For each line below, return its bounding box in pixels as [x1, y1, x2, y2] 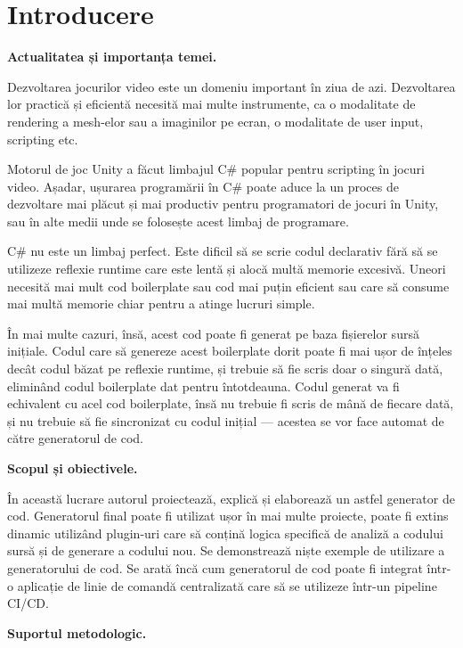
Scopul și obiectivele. [7, 459, 138, 477]
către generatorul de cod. [7, 429, 143, 447]
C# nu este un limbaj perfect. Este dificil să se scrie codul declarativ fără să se [7, 242, 438, 260]
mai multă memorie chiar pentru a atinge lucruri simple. [7, 294, 315, 313]
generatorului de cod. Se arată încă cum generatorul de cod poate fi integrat [7, 558, 423, 577]
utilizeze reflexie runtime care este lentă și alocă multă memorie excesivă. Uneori [7, 259, 446, 278]
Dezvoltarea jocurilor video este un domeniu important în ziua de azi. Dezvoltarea [7, 77, 456, 95]
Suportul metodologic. [7, 623, 147, 642]
